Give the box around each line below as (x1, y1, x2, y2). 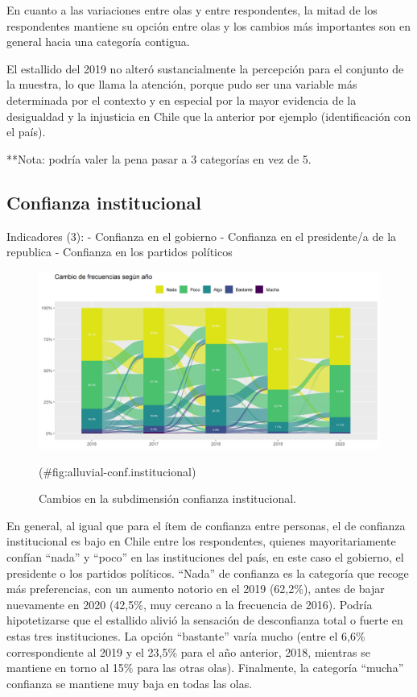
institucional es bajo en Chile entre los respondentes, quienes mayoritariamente (6, 533, 396, 550)
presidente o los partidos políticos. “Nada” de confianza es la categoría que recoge (6, 564, 409, 581)
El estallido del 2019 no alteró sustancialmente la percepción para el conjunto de (6, 60, 404, 77)
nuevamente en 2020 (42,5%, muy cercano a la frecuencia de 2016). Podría (6, 595, 373, 612)
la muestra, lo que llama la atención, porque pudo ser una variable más (6, 76, 357, 93)
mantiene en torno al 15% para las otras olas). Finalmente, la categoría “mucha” (6, 659, 404, 676)
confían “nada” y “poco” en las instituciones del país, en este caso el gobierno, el (6, 548, 404, 565)
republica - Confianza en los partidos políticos (6, 243, 233, 260)
